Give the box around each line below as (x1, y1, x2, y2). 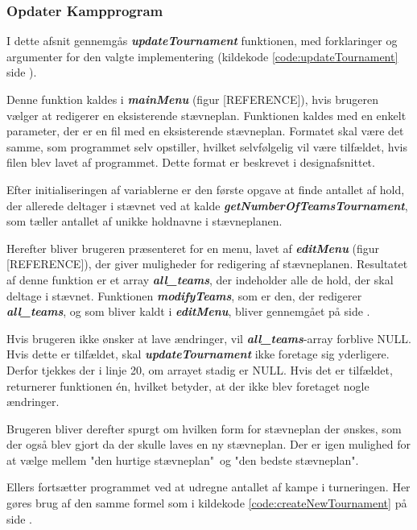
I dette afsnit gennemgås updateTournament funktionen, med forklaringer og (6, 32, 398, 49)
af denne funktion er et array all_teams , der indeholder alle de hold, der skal (6, 271, 394, 288)
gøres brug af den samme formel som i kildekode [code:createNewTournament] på (6, 495, 407, 511)
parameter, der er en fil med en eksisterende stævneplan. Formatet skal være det (6, 122, 404, 139)
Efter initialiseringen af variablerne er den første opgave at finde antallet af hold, (6, 180, 405, 197)
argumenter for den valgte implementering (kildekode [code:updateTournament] (6, 48, 398, 64)
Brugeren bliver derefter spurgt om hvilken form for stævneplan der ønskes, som (6, 420, 402, 437)
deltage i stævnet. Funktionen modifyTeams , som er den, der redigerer (6, 287, 362, 304)
